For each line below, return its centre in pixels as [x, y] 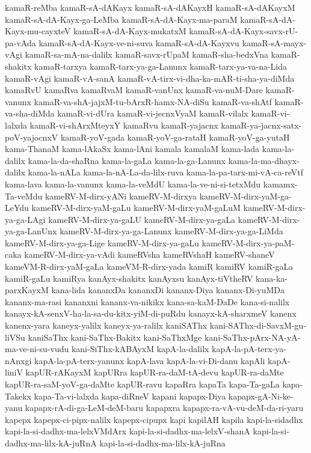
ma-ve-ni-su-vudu [37, 349]
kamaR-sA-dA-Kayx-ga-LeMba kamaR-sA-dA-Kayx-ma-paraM [121, 19]
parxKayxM [27, 290]
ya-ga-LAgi [25, 219]
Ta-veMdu [24, 196]
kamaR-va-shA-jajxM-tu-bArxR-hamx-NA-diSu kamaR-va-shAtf [153, 101]
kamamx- [280, 184]
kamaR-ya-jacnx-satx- [261, 125]
